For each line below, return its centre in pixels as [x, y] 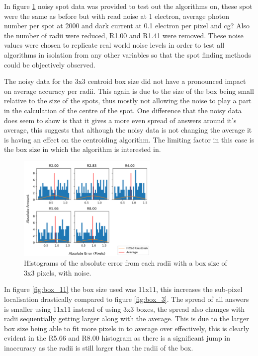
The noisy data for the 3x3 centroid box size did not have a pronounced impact [125, 81]
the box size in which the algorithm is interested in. [83, 149]
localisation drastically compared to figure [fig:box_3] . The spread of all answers [127, 299]
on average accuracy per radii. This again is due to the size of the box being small [129, 91]
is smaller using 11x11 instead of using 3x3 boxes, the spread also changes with [125, 309]
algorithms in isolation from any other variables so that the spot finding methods [128, 54]
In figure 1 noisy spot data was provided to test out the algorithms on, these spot [128, 6]
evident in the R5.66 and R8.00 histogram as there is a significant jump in [117, 338]
